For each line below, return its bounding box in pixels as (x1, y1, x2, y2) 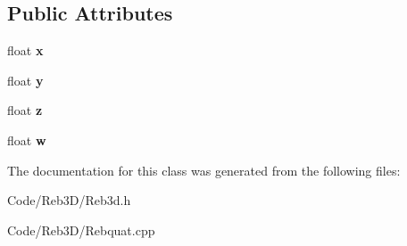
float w (7, 130, 46, 149)
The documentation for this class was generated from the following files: (7, 160, 401, 179)
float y (7, 70, 44, 89)
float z (7, 101, 43, 119)
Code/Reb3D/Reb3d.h (7, 191, 131, 209)
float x (7, 41, 44, 60)
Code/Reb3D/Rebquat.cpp (7, 220, 155, 239)
